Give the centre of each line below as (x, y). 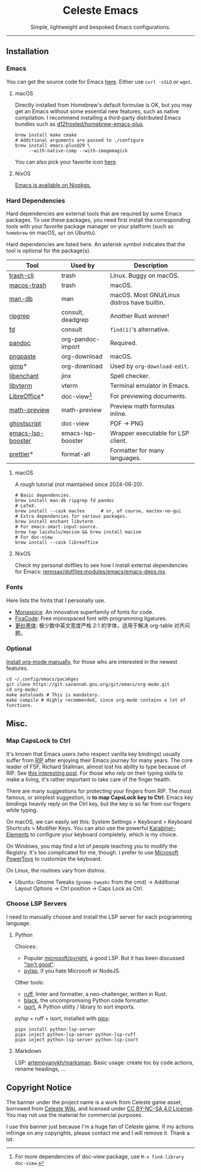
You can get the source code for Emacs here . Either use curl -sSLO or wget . (99, 81)
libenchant (24, 376)
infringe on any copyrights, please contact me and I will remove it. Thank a (98, 1132)
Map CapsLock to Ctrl (38, 741)
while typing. (22, 810)
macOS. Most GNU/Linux (145, 295)
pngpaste (22, 356)
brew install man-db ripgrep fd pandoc (65, 501)
